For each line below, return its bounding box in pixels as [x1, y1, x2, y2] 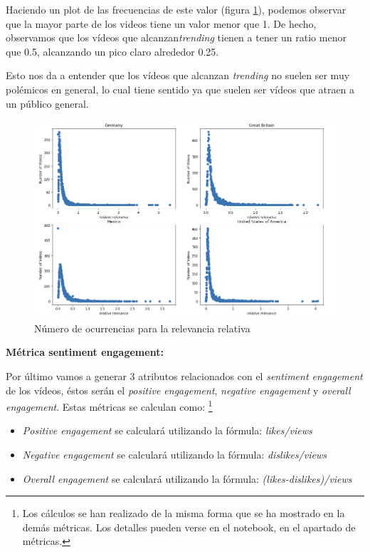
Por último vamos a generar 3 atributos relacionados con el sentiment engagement [6, 368, 363, 383]
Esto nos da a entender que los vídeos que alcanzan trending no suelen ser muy [6, 68, 350, 83]
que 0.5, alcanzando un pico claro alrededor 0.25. [6, 44, 219, 58]
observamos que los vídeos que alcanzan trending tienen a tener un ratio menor [6, 30, 347, 45]
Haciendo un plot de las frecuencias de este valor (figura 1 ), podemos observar [6, 2, 347, 16]
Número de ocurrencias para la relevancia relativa [34, 320, 250, 335]
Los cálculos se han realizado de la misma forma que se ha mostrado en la [22, 506, 345, 521]
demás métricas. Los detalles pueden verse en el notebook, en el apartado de [22, 519, 356, 534]
